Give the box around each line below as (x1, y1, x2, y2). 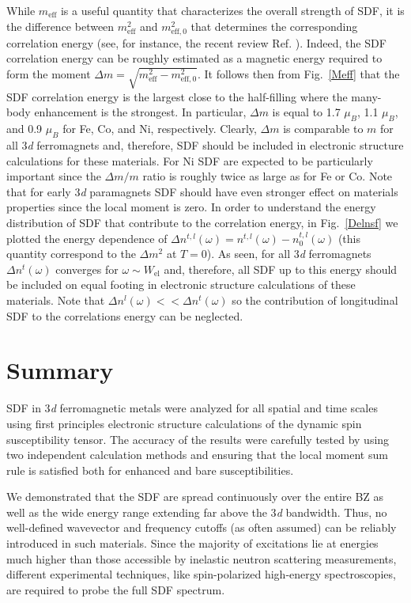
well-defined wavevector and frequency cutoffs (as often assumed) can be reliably (6, 519, 397, 536)
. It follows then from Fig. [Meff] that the (197, 65, 400, 82)
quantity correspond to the (6, 245, 136, 262)
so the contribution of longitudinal (232, 292, 398, 309)
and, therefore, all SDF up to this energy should (164, 260, 398, 277)
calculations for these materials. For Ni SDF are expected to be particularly (6, 152, 373, 169)
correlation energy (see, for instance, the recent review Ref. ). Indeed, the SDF (6, 34, 386, 51)
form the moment (6, 65, 91, 82)
